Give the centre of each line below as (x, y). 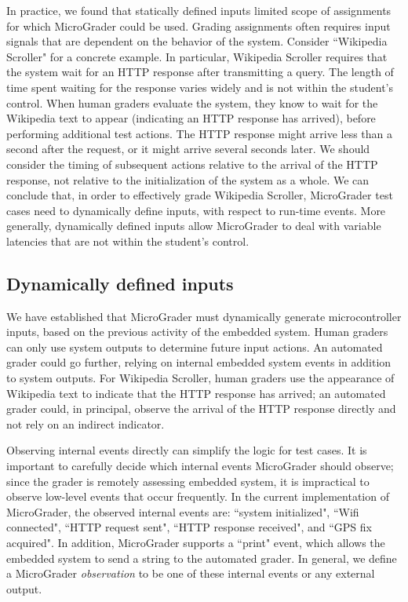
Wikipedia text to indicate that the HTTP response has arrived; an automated (196, 393)
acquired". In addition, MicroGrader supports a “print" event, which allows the (196, 543)
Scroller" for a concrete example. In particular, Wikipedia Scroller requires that (197, 56)
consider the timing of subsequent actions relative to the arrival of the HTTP (192, 164)
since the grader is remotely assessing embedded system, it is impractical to (188, 481)
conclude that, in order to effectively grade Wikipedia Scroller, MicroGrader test (200, 195)
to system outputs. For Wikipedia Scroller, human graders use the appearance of (200, 378)
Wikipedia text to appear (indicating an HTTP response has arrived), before (191, 118)
